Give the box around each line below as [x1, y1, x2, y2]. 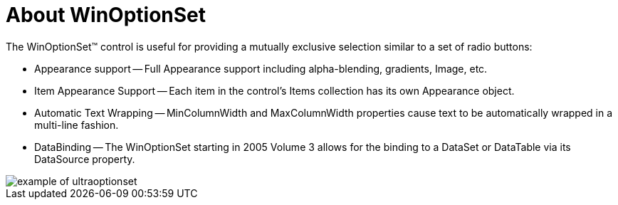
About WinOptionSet [6, 3, 206, 27]
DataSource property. [34, 152, 135, 165]
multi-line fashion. [34, 118, 119, 131]
